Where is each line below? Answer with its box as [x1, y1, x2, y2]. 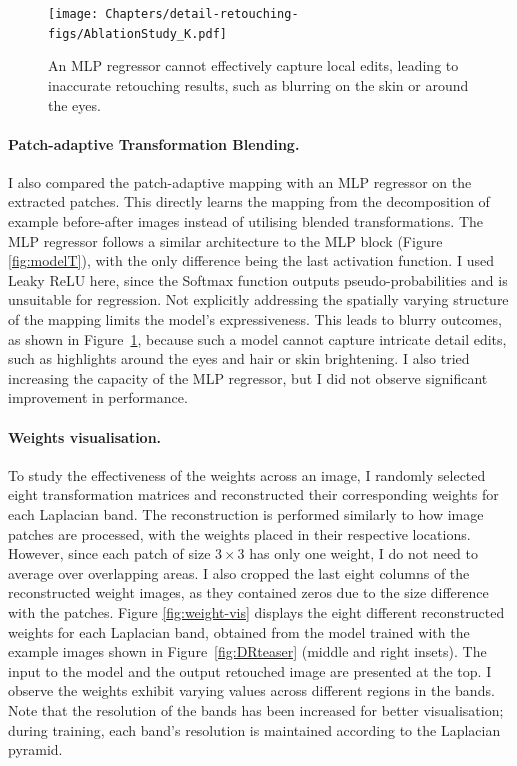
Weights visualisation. [8, 426, 162, 447]
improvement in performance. [8, 387, 188, 408]
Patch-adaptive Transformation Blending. [8, 133, 300, 154]
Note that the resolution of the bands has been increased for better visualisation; [8, 699, 504, 720]
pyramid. [8, 739, 63, 760]
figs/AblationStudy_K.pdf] [48, 26, 227, 41]
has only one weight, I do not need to [249, 543, 478, 564]
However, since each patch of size [8, 543, 211, 564]
